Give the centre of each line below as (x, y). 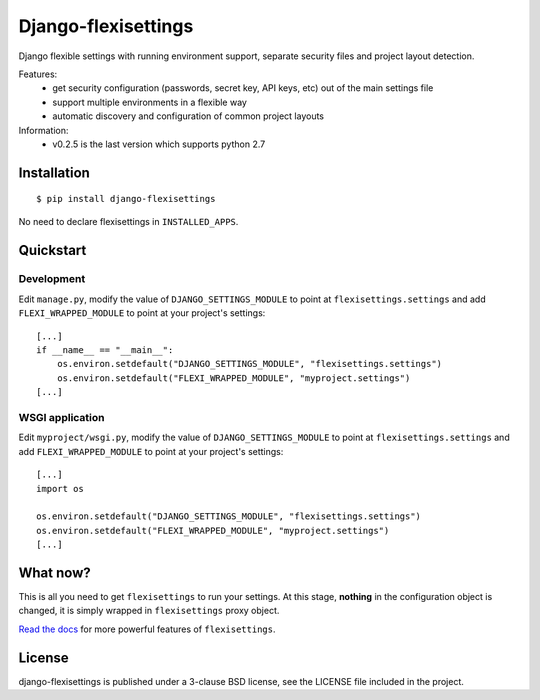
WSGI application (61, 417)
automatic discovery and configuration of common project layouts (188, 116)
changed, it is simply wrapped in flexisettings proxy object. (149, 611)
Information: (43, 130)
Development (52, 279)
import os (60, 488)
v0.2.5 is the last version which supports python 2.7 (159, 144)
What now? (54, 572)
